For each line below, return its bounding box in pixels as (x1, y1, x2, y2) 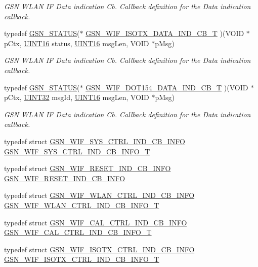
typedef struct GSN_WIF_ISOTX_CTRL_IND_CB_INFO (4, 244, 195, 254)
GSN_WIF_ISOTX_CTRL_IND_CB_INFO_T (4, 254, 159, 264)
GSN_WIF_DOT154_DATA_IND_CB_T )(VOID (85, 82, 248, 92)
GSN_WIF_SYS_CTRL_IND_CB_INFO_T (4, 146, 150, 156)
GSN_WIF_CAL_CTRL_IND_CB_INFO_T (4, 227, 152, 238)
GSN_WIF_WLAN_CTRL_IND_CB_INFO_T (4, 199, 159, 210)
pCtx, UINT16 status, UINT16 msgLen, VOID (4, 38, 149, 48)
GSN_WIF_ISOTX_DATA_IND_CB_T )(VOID (85, 28, 244, 39)
